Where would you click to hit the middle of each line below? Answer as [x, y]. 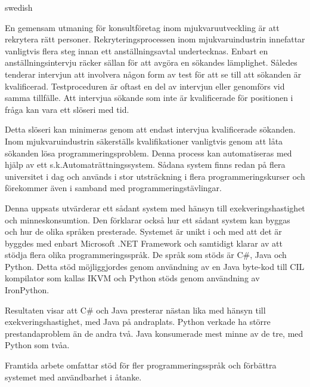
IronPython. [27, 290]
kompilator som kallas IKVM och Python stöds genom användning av [132, 278]
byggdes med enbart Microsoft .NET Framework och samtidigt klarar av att [144, 243]
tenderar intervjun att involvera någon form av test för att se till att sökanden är [153, 74]
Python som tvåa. [37, 345]
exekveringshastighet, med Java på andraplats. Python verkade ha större [138, 322]
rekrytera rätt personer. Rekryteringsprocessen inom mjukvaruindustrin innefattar [155, 39]
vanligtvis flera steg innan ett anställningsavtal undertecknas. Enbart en [137, 50]
